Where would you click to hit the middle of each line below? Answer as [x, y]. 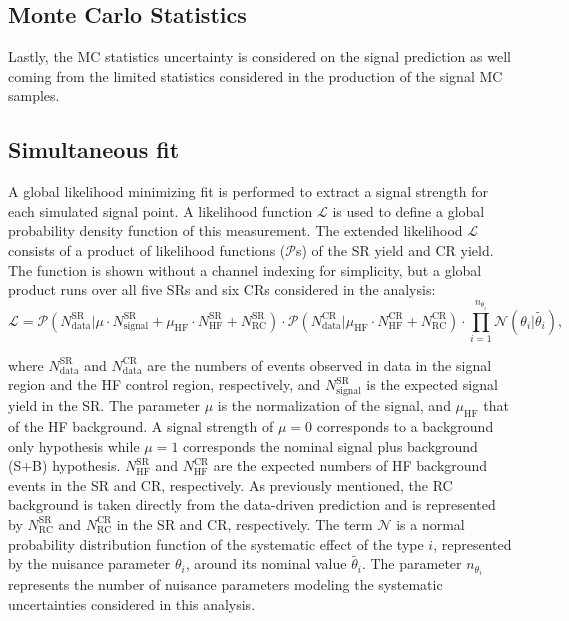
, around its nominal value [266, 563]
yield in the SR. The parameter [104, 405]
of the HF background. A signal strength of [141, 426]
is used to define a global [408, 210]
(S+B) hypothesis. [64, 465]
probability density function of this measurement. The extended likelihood [235, 230]
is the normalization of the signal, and [334, 405]
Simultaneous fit [94, 149]
